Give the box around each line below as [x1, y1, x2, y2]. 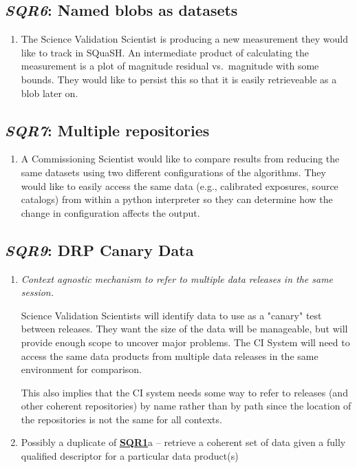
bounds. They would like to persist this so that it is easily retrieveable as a [21, 72, 337, 86]
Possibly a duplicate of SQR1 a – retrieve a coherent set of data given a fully [21, 435, 346, 449]
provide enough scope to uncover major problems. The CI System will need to [21, 334, 350, 349]
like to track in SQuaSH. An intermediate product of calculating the [21, 45, 310, 59]
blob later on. [21, 85, 78, 100]
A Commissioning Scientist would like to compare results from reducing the [21, 151, 340, 166]
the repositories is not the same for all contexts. [21, 412, 222, 426]
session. [21, 285, 54, 299]
